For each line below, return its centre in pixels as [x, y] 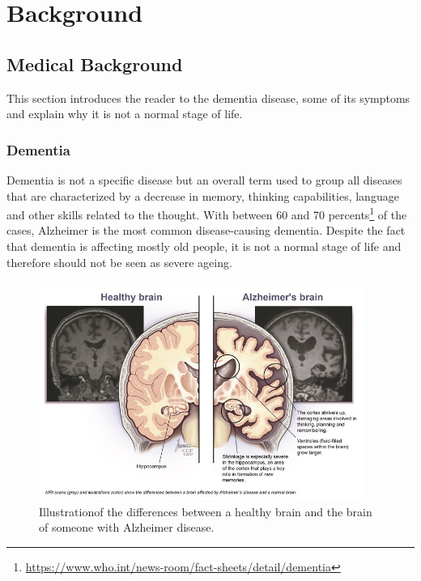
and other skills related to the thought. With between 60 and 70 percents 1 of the [207, 213]
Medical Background [95, 64]
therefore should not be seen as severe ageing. [119, 262]
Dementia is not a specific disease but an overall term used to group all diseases [204, 179]
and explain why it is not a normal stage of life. [125, 114]
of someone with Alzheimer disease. [127, 527]
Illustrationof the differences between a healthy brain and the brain [206, 511]
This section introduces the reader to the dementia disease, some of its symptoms [208, 98]
